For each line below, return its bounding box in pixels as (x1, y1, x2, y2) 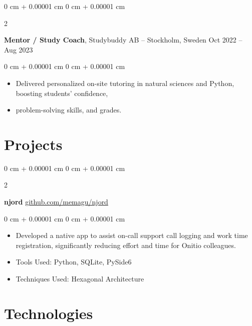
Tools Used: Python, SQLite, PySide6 (16, 256, 132, 267)
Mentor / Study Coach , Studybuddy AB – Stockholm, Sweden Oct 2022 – (4, 34, 242, 45)
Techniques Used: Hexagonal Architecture (16, 273, 144, 284)
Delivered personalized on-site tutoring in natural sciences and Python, (16, 77, 234, 88)
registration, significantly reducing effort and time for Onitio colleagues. (16, 239, 236, 250)
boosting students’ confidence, (16, 87, 108, 98)
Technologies (4, 302, 93, 323)
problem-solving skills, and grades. (16, 104, 122, 115)
